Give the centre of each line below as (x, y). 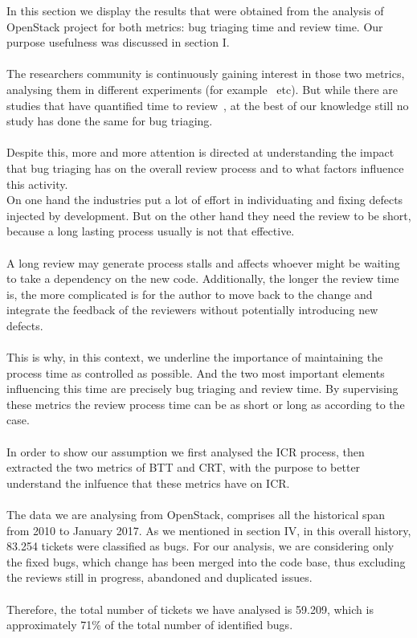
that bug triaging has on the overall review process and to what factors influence (205, 168)
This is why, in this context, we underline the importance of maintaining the (195, 357)
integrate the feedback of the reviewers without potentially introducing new (192, 310)
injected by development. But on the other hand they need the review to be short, (209, 215)
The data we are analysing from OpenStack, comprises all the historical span (196, 514)
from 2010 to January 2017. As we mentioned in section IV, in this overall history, (209, 530)
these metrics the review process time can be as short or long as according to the (206, 404)
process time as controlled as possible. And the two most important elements (196, 372)
